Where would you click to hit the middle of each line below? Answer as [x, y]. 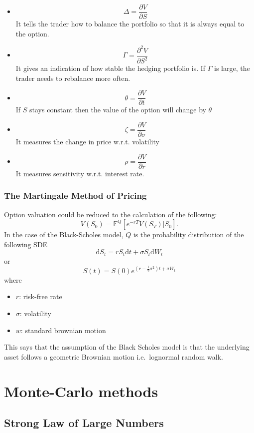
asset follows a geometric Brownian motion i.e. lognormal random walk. [114, 356]
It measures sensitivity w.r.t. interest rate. [80, 173]
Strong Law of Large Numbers [84, 423]
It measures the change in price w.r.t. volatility [87, 142]
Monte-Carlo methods [81, 391]
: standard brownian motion [63, 330]
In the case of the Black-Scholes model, [64, 234]
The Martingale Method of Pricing [75, 196]
